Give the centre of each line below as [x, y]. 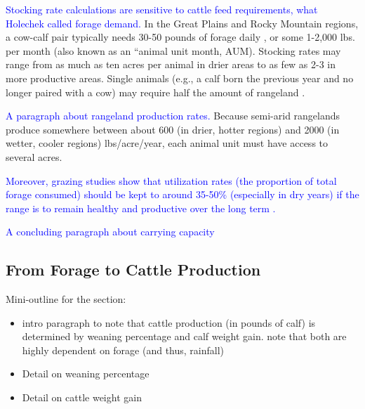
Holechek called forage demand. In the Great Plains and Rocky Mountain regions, [182, 23]
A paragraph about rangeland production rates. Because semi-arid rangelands [173, 116]
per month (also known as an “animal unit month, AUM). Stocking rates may [173, 50]
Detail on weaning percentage [86, 374]
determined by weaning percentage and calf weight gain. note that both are [184, 336]
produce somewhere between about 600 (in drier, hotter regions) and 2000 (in [173, 129]
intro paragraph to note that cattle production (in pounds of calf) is [169, 322]
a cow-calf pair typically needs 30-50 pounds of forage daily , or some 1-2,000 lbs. [180, 37]
